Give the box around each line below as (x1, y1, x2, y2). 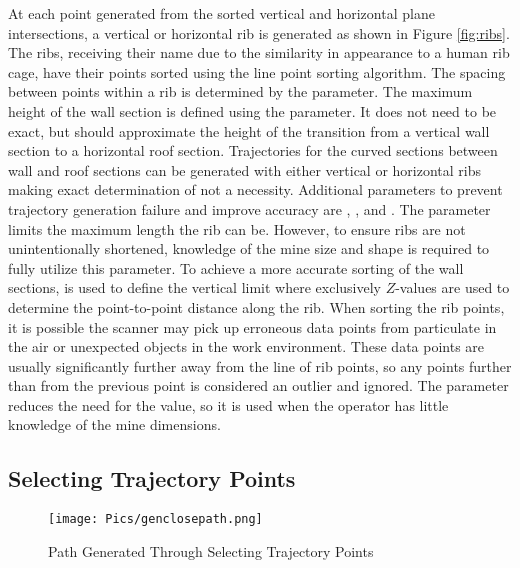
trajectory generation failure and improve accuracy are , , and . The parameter (8, 198, 491, 219)
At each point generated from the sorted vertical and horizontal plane (8, 3, 435, 23)
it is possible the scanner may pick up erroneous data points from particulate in (8, 316, 497, 337)
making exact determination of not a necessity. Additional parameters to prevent (8, 179, 503, 200)
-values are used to (395, 277, 510, 298)
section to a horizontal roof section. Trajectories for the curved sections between (8, 140, 498, 161)
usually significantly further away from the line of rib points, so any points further (8, 355, 512, 376)
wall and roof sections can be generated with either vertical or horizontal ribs (8, 159, 482, 180)
